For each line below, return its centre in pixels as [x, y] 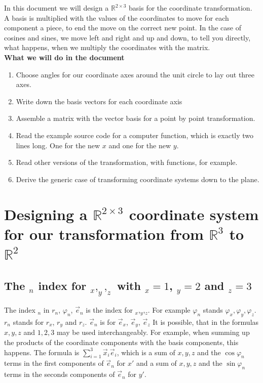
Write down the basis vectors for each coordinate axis [99, 101]
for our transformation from [104, 233]
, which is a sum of [146, 352]
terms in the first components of [54, 363]
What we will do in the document [64, 57]
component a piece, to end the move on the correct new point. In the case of [123, 28]
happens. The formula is [42, 352]
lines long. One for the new [58, 145]
